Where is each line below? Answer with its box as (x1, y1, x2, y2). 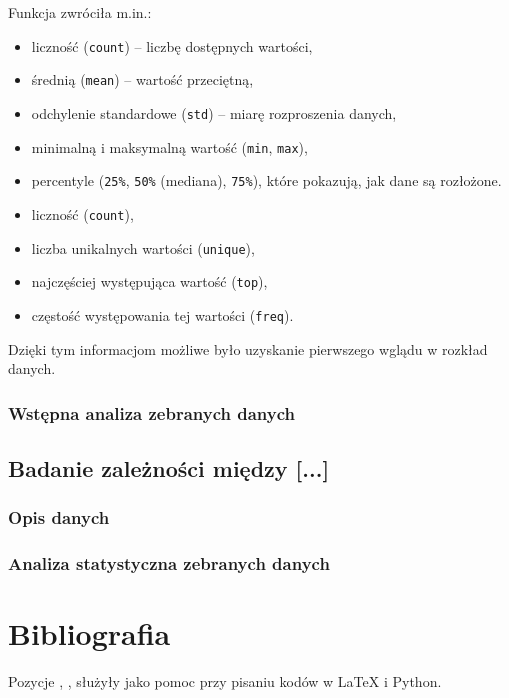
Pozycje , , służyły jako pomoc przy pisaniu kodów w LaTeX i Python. (8, 671, 442, 692)
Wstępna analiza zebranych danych (8, 400, 296, 425)
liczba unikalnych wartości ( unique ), (31, 237, 255, 258)
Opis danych (8, 505, 110, 530)
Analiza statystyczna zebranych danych (8, 551, 330, 576)
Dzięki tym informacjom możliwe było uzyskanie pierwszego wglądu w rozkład (8, 338, 488, 359)
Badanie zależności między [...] (8, 452, 330, 483)
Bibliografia (8, 613, 171, 654)
